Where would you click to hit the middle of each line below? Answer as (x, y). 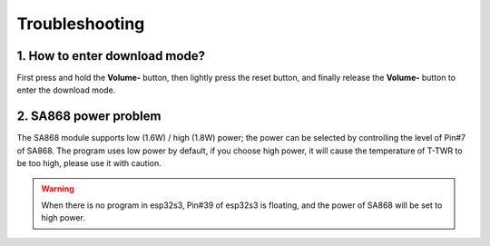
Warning (58, 188)
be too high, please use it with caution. (89, 163)
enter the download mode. (66, 90)
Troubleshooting (81, 24)
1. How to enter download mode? (111, 56)
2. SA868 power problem (89, 117)
